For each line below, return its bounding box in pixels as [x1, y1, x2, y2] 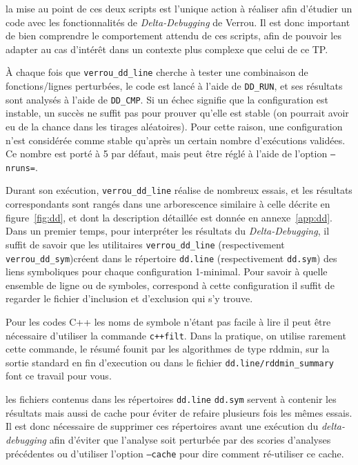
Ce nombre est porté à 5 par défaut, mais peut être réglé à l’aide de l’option [6, 146, 328, 161]
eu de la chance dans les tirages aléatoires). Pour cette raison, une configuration [6, 119, 343, 133]
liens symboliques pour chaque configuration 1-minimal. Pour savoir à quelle [6, 264, 328, 279]
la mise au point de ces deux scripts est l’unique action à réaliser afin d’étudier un [6, 1, 352, 15]
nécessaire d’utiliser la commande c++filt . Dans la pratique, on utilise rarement [6, 328, 346, 342]
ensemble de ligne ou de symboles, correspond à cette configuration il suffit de [6, 277, 335, 292]
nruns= [6, 163, 35, 173]
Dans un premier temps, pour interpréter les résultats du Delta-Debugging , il [6, 224, 330, 238]
